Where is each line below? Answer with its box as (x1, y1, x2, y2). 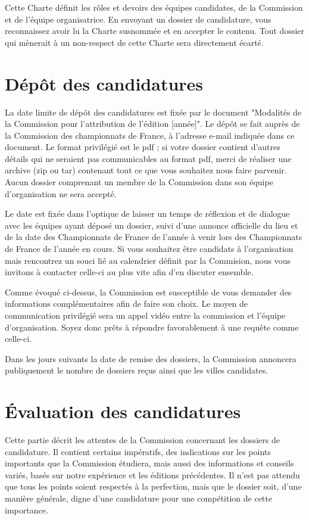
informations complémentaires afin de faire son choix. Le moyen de (5, 297, 248, 310)
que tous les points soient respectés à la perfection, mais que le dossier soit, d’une (5, 480, 302, 493)
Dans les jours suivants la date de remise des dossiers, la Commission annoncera (5, 352, 296, 365)
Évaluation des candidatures (5, 399, 241, 424)
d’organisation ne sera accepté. (5, 187, 117, 200)
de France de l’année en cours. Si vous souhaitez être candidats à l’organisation (5, 242, 294, 255)
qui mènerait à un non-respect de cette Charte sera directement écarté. (5, 36, 264, 48)
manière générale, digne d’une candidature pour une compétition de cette (5, 492, 272, 505)
